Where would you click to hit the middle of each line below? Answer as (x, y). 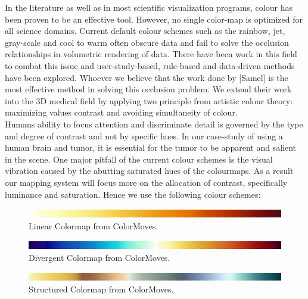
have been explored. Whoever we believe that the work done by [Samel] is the (147, 77)
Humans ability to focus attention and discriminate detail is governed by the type (154, 124)
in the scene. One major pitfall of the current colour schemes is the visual (139, 159)
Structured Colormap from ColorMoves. (101, 289)
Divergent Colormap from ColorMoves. (99, 257)
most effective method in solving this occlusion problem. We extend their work (148, 89)
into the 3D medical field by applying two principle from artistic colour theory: (149, 100)
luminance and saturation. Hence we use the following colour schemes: (133, 194)
